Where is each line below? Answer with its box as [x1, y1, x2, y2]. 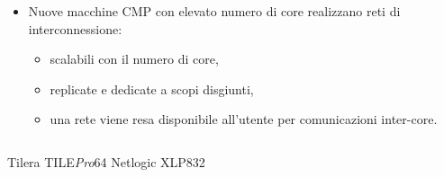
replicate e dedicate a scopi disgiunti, [50, 79, 254, 98]
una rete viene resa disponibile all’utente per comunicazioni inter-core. [50, 110, 438, 128]
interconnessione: [28, 19, 122, 38]
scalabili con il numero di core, [50, 49, 219, 68]
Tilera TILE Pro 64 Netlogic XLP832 [7, 152, 205, 171]
